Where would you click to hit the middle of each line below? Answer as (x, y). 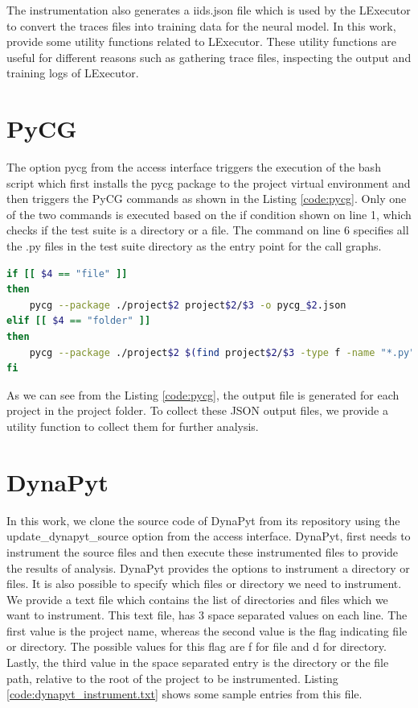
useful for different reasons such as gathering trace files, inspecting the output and (209, 57)
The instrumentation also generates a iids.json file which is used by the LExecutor (209, 10)
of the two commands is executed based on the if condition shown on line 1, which (209, 214)
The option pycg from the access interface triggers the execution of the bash (194, 167)
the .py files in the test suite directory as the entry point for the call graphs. (194, 246)
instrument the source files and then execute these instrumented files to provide (203, 551)
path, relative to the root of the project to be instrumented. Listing (172, 678)
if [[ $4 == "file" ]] (67, 273)
